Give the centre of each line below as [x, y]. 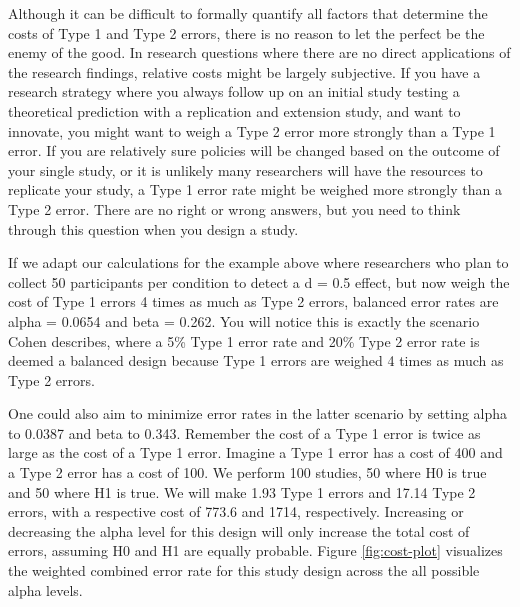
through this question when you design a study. [153, 228]
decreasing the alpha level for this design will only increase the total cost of [239, 530]
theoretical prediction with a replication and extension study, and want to [234, 110]
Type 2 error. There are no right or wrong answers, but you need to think [234, 208]
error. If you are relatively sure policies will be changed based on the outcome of [254, 150]
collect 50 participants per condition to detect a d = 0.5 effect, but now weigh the [259, 281]
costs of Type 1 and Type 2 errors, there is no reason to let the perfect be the [246, 32]
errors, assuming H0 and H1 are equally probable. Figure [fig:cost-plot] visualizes [255, 550]
